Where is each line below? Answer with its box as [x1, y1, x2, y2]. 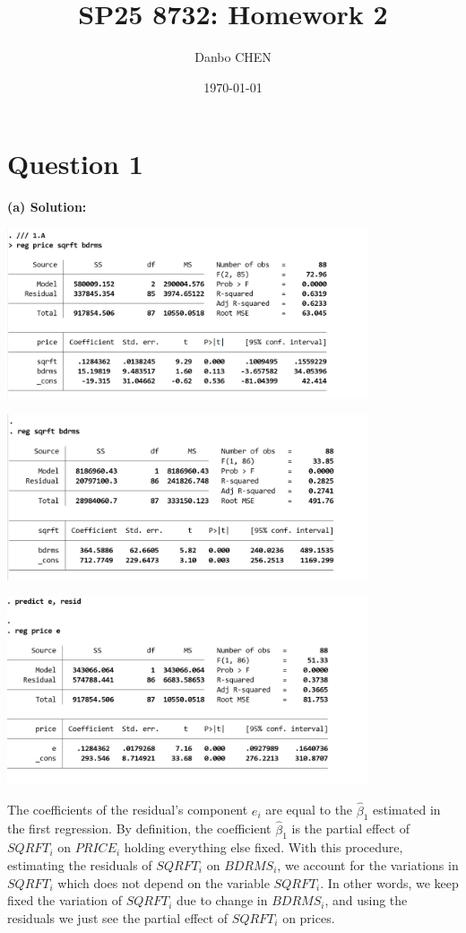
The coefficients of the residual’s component [7, 800, 248, 819]
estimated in [373, 800, 441, 819]
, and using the [324, 891, 408, 910]
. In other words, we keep [320, 873, 459, 892]
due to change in [177, 891, 268, 910]
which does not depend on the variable [57, 873, 270, 892]
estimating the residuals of [7, 855, 152, 874]
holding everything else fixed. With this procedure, [124, 838, 403, 857]
